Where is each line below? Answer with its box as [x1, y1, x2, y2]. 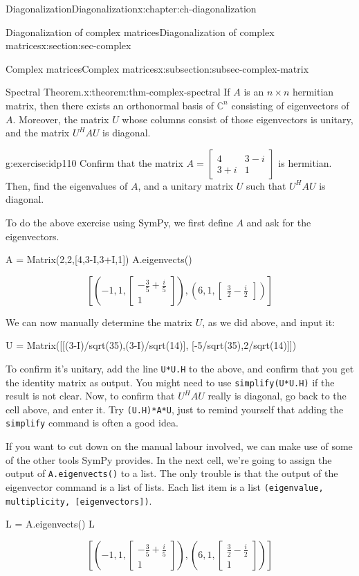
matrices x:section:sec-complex [6, 38, 131, 53]
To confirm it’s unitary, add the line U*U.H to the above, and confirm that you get [6, 361, 354, 375]
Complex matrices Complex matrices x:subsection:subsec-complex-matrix [6, 61, 309, 75]
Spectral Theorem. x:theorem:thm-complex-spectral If [6, 84, 230, 99]
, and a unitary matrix [138, 178, 234, 192]
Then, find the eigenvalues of [6, 178, 128, 192]
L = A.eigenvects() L [6, 516, 95, 531]
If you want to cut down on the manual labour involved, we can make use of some [6, 439, 353, 453]
